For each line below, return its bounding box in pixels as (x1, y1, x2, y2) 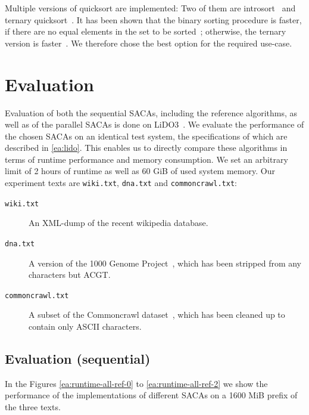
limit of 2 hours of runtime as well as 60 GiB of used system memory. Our (5, 165, 275, 177)
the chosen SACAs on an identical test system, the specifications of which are (5, 129, 288, 142)
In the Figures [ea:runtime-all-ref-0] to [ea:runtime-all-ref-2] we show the (5, 377, 268, 389)
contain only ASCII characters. (29, 320, 142, 333)
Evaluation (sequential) (5, 349, 151, 368)
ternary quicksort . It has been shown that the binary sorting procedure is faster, (5, 13, 302, 26)
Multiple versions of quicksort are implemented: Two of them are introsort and (5, 2, 296, 14)
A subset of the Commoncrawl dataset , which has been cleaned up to (29, 308, 285, 321)
